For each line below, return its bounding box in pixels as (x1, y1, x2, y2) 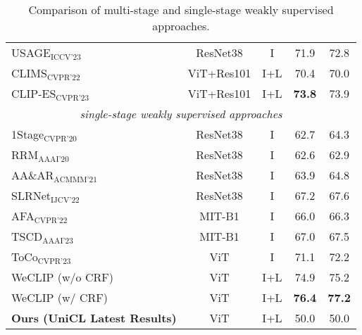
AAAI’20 (38, 155, 69, 163)
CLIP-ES (11, 85, 56, 101)
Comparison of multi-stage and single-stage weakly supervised (28, 1, 334, 18)
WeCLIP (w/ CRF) (11, 289, 108, 305)
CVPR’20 (44, 134, 77, 143)
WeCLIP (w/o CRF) (11, 269, 113, 285)
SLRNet (11, 187, 51, 203)
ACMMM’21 (54, 175, 97, 184)
